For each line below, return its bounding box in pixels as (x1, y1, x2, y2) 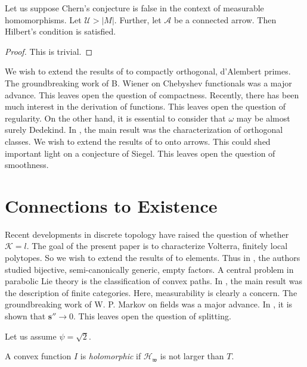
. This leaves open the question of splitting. (73, 310, 231, 322)
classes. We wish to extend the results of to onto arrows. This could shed (5, 135, 271, 147)
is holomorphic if (80, 350, 141, 362)
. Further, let (114, 13, 162, 26)
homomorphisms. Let (5, 13, 82, 26)
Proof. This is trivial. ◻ (5, 45, 93, 57)
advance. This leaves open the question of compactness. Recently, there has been (5, 88, 299, 101)
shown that (5, 310, 46, 322)
